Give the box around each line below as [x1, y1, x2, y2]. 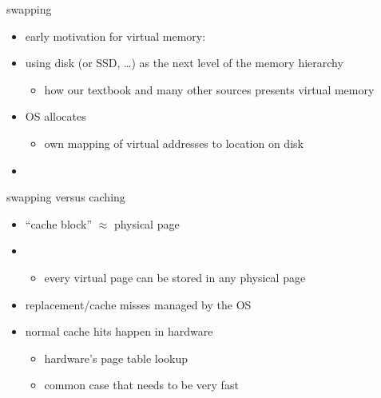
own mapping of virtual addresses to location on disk [44, 134, 304, 151]
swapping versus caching [6, 189, 125, 205]
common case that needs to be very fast [44, 376, 239, 393]
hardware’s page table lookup [44, 349, 189, 366]
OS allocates [25, 108, 86, 125]
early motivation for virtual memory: [25, 27, 206, 44]
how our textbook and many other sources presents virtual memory [44, 81, 375, 98]
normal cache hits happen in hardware [25, 323, 213, 340]
